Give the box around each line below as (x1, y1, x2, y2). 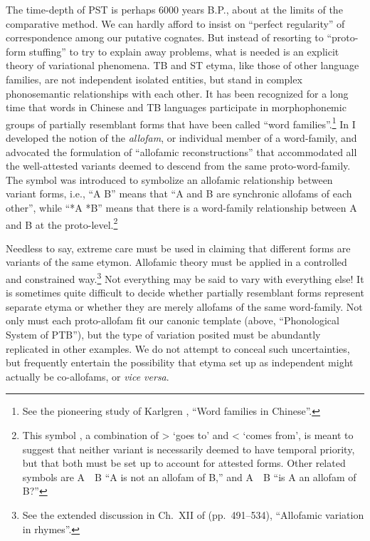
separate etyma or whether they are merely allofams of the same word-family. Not (6, 299, 363, 314)
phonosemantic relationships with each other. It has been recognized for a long (6, 86, 349, 101)
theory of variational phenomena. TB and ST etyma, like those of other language (6, 58, 359, 73)
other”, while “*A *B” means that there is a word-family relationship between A (6, 200, 357, 215)
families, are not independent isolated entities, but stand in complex (6, 71, 302, 86)
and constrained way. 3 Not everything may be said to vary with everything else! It (6, 269, 364, 286)
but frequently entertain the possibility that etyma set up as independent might (6, 355, 354, 370)
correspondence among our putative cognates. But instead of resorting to (6, 30, 324, 45)
